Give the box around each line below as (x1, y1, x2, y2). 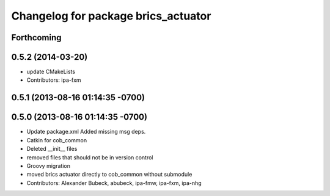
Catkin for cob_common (26, 136, 87, 143)
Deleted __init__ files (26, 145, 78, 153)
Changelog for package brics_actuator (11, 9, 211, 23)
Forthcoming (11, 32, 62, 43)
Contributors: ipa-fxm (26, 76, 82, 84)
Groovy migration (26, 162, 70, 169)
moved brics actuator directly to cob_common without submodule (26, 171, 193, 178)
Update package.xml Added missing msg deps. (26, 128, 146, 136)
